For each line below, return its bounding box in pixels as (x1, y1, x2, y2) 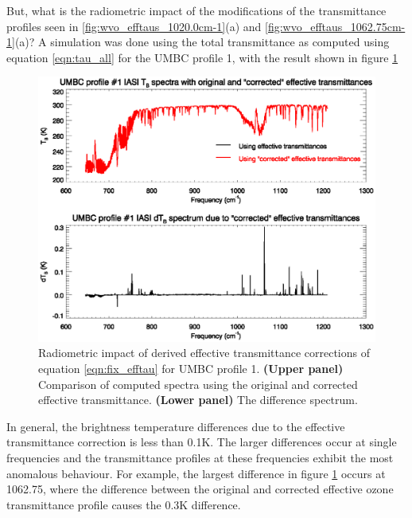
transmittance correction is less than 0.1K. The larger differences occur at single (6, 434, 397, 450)
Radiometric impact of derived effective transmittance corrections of (38, 344, 371, 361)
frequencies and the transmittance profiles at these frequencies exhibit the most (6, 449, 394, 466)
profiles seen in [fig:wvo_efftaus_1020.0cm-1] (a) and (6, 18, 262, 34)
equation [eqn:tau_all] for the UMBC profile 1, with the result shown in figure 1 (6, 49, 398, 65)
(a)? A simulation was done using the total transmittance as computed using (14, 33, 390, 50)
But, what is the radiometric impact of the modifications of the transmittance (6, 2, 387, 18)
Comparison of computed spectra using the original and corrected (38, 375, 358, 392)
